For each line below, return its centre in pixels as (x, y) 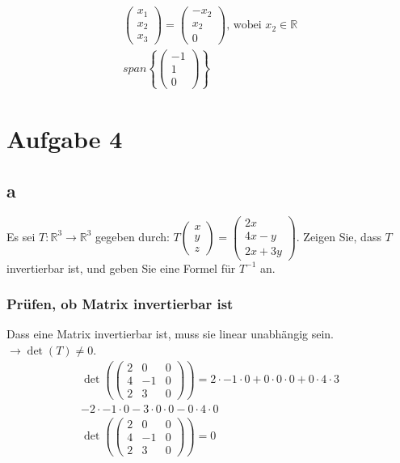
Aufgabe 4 (65, 138)
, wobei (244, 25)
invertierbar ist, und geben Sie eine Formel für (121, 268)
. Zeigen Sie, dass (339, 236)
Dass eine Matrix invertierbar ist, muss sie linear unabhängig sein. (170, 334)
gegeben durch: (133, 236)
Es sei (21, 236)
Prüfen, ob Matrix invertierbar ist (120, 304)
